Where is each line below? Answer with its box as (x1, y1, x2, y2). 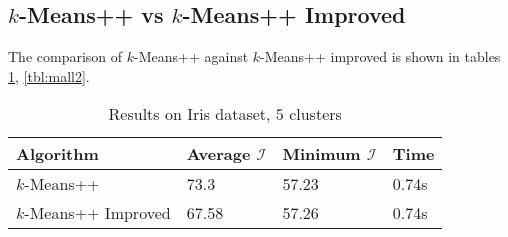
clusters (289, 102, 342, 126)
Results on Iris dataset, (108, 102, 271, 126)
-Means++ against (134, 46, 249, 67)
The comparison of (8, 46, 123, 67)
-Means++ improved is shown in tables (260, 46, 501, 67)
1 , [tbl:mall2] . (8, 65, 90, 86)
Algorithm (16, 142, 99, 166)
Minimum (282, 142, 361, 166)
